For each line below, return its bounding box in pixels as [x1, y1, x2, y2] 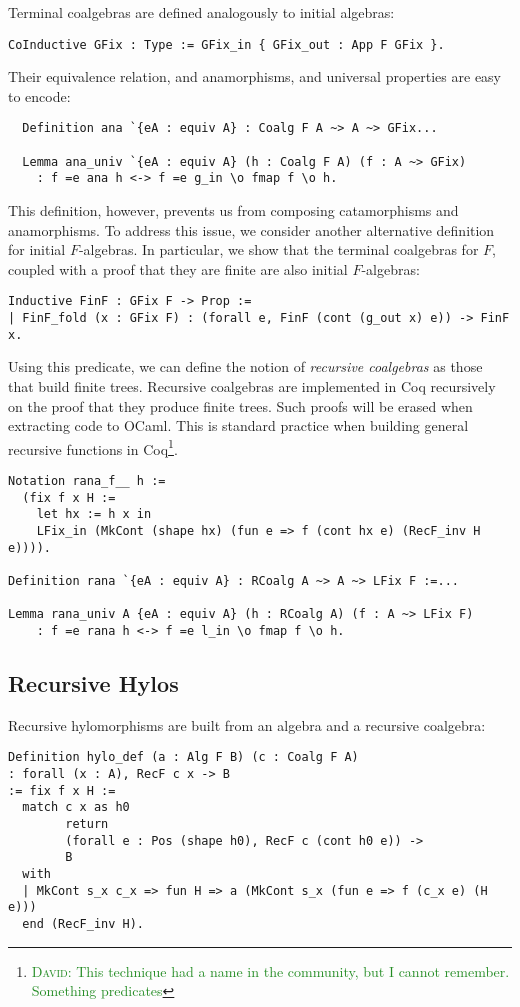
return [65, 817, 109, 832]
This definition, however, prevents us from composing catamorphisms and [8, 200, 459, 221]
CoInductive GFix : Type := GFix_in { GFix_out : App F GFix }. [8, 37, 445, 52]
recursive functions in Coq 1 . [8, 435, 178, 459]
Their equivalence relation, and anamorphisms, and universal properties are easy [8, 66, 502, 87]
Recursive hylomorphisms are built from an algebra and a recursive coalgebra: [8, 714, 486, 735]
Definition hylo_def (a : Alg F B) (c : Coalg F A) [8, 750, 359, 765]
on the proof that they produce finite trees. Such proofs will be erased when [8, 395, 473, 416]
